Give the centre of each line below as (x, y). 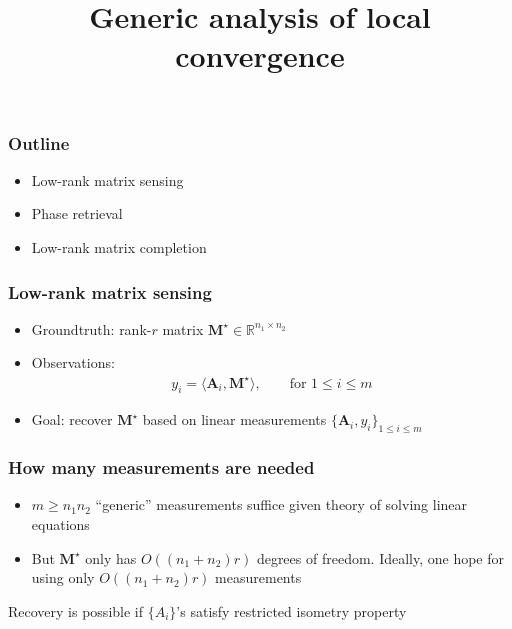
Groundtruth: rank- (91, 328)
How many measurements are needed (161, 467)
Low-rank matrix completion (119, 247)
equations (60, 523)
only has (111, 557)
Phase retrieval (77, 213)
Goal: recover (72, 419)
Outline (39, 142)
